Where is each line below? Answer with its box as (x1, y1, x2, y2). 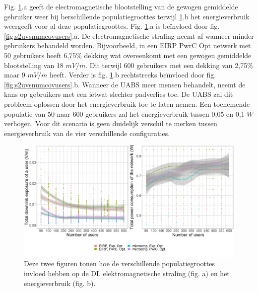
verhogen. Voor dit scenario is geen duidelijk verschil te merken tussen (4, 118, 217, 129)
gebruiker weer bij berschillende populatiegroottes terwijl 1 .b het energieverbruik (4, 11, 250, 21)
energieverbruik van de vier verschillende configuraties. (4, 128, 170, 138)
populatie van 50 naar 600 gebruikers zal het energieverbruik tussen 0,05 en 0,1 (4, 108, 245, 119)
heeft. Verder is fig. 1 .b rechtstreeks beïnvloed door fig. (49, 70, 216, 80)
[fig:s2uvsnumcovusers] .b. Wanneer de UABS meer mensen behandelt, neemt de (4, 79, 246, 89)
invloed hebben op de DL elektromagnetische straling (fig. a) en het (24, 268, 230, 278)
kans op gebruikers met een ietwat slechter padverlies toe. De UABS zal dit (4, 89, 233, 99)
